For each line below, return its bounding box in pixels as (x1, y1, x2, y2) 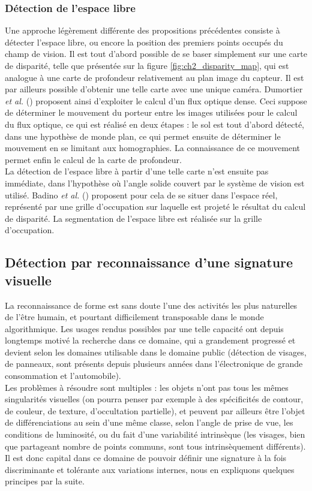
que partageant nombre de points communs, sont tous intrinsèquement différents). (5, 439, 306, 452)
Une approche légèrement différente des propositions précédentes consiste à (5, 24, 280, 37)
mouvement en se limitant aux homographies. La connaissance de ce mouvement (5, 141, 301, 154)
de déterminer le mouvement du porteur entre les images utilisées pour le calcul (5, 106, 298, 119)
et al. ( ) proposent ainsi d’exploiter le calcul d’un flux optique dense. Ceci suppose (5, 94, 307, 107)
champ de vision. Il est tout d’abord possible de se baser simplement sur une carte (5, 47, 307, 60)
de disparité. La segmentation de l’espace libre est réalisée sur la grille (5, 212, 262, 224)
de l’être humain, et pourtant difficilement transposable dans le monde (5, 311, 264, 323)
